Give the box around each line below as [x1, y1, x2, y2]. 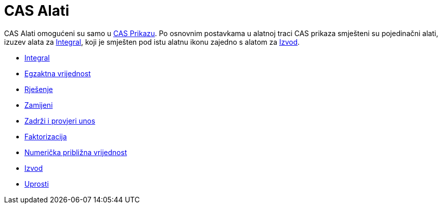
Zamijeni [24, 100, 53, 109]
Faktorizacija [24, 132, 67, 141]
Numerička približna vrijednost [24, 147, 127, 157]
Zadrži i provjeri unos [24, 116, 96, 125]
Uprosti [24, 179, 49, 188]
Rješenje [24, 84, 53, 94]
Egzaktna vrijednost [24, 69, 91, 78]
